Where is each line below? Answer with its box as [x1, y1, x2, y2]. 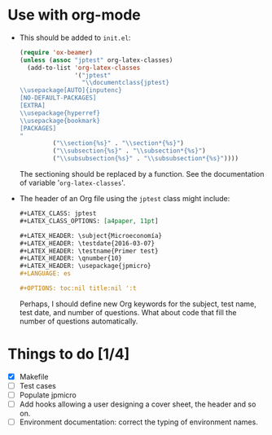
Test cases [19, 380, 56, 390]
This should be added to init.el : [19, 33, 131, 42]
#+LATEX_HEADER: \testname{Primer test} [19, 247, 159, 255]
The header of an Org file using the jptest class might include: [19, 194, 230, 204]
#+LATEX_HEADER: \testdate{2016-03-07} [19, 239, 156, 248]
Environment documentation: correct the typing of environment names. [19, 417, 258, 427]
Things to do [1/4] [7, 345, 130, 363]
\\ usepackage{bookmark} [19, 116, 101, 125]
